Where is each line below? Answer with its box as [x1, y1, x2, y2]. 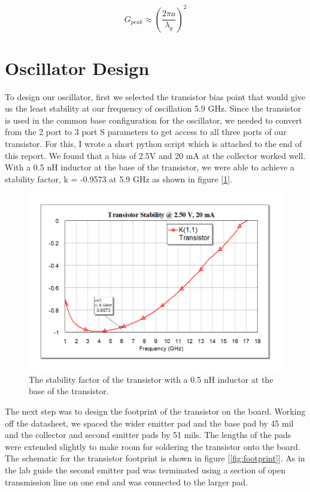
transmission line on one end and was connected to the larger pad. [5, 475, 248, 488]
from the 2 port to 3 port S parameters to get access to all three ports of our [5, 125, 287, 138]
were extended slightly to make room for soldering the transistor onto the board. [5, 440, 300, 452]
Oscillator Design [5, 55, 150, 80]
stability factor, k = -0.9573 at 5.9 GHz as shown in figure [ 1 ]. [5, 172, 232, 185]
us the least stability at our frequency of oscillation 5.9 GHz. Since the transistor [5, 102, 301, 115]
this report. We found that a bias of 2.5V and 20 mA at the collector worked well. [5, 149, 306, 161]
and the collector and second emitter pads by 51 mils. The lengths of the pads [5, 428, 291, 441]
